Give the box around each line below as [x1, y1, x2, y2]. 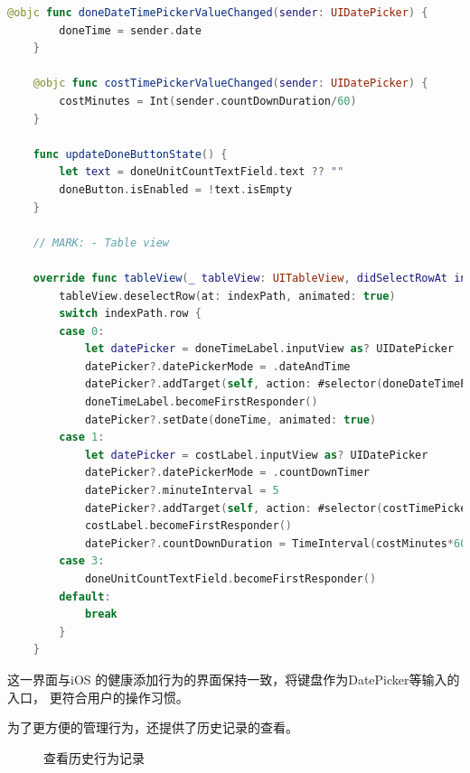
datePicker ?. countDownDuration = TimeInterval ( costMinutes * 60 [84, 536, 467, 550]
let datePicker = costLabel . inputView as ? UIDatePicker [84, 448, 428, 461]
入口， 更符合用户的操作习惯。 [7, 687, 189, 706]
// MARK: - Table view [33, 236, 169, 249]
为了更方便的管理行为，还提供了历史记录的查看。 [7, 718, 298, 737]
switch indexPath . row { [59, 307, 202, 321]
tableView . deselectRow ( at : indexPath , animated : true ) [59, 289, 396, 303]
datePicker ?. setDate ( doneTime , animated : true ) [84, 413, 377, 426]
